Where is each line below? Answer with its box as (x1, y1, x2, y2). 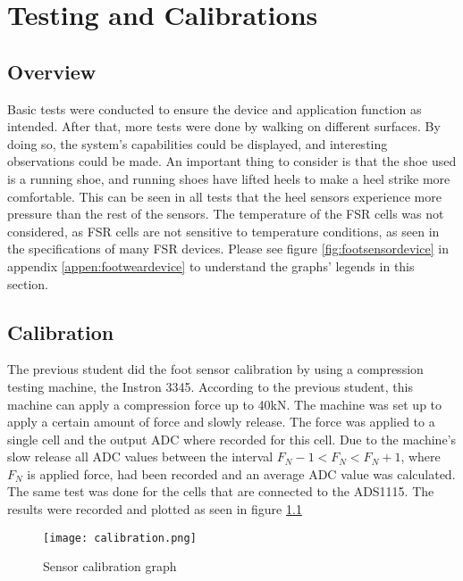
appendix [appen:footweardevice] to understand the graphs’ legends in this (7, 256, 415, 275)
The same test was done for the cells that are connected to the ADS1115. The (7, 482, 434, 501)
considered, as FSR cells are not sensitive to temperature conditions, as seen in (7, 221, 440, 240)
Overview (7, 57, 97, 85)
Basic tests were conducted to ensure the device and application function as (7, 99, 422, 118)
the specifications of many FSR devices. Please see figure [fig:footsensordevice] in (7, 239, 449, 258)
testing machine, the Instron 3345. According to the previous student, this (7, 377, 413, 395)
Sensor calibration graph (43, 557, 177, 576)
